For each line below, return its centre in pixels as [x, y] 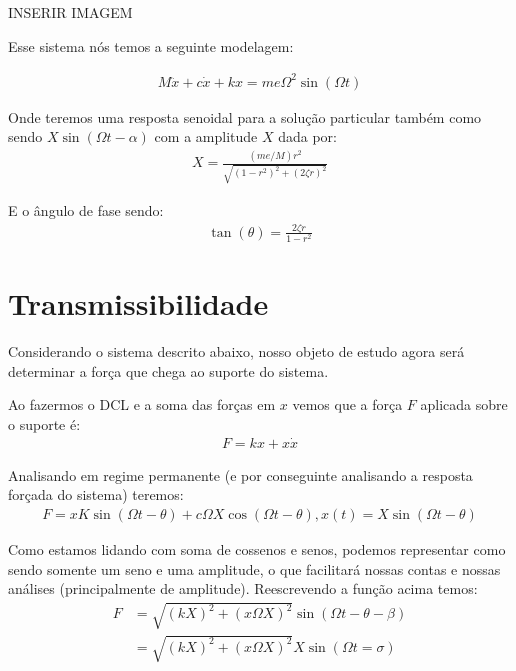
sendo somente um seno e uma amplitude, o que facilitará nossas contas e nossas [254, 568]
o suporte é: [44, 423]
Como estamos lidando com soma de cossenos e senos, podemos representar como [257, 549]
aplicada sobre [464, 404]
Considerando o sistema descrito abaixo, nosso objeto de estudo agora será [236, 351]
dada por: [307, 136]
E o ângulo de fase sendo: [86, 209]
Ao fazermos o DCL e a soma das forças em [142, 404]
